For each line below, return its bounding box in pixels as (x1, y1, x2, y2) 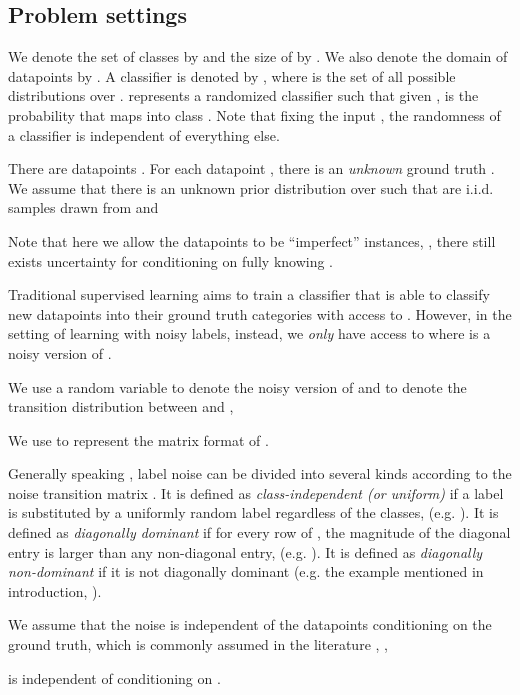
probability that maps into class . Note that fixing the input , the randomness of (8, 104, 501, 125)
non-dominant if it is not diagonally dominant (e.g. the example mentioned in (8, 561, 484, 582)
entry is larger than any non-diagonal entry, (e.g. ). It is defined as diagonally (8, 541, 483, 562)
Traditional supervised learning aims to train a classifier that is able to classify (8, 284, 490, 305)
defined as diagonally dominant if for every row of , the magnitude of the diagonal (8, 522, 511, 543)
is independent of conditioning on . (8, 667, 221, 688)
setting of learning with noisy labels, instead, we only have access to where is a (8, 323, 491, 344)
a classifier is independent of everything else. (8, 124, 280, 145)
